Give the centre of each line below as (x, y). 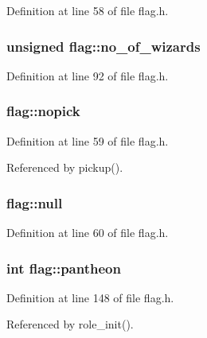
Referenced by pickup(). (65, 167)
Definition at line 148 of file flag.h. (90, 297)
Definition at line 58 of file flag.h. (88, 10)
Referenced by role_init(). (70, 324)
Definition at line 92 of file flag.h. (88, 75)
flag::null (35, 202)
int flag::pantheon (64, 268)
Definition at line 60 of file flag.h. (88, 233)
